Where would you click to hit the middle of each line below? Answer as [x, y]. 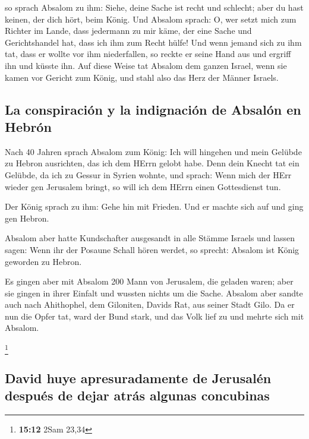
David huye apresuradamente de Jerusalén [138, 378]
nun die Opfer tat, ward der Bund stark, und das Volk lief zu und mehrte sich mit [154, 316]
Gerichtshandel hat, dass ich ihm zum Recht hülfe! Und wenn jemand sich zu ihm [153, 42]
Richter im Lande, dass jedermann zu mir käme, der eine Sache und [128, 31]
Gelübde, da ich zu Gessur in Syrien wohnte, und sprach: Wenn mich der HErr [148, 174]
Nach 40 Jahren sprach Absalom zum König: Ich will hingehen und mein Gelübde [153, 151]
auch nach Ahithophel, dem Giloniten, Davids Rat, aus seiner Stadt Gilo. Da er [150, 304]
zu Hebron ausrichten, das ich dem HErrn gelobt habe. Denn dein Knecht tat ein [152, 163]
